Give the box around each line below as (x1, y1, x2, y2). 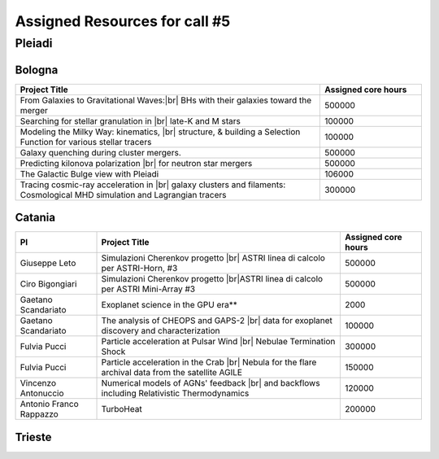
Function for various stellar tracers (20, 136, 152, 147)
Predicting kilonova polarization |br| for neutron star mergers (20, 157, 253, 168)
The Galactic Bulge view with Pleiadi (20, 168, 159, 179)
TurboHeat (101, 404, 142, 415)
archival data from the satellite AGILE (101, 367, 243, 378)
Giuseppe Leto (20, 257, 76, 269)
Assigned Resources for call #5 (15, 12, 231, 30)
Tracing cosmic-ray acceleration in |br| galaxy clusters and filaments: (20, 179, 286, 190)
